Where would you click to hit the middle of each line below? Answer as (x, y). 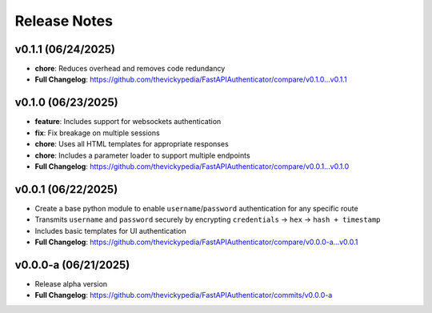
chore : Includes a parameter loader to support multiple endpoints (143, 155)
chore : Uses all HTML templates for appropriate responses (132, 144)
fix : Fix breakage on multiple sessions (97, 133)
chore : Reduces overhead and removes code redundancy (130, 69)
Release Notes (64, 21)
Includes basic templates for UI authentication (111, 231)
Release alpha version (71, 283)
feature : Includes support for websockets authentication (128, 122)
